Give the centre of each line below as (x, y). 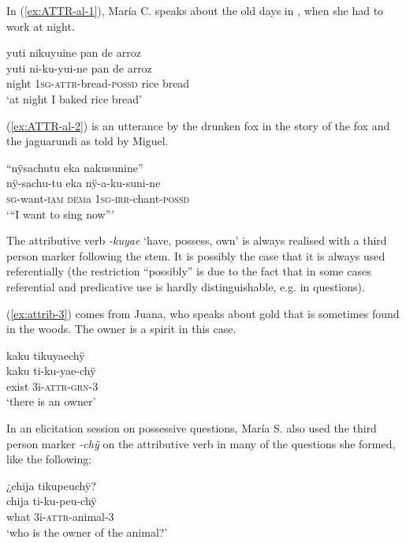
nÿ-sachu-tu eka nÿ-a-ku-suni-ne (84, 183)
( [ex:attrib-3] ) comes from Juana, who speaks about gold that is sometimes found (203, 313)
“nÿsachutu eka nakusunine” (75, 167)
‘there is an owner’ (51, 401)
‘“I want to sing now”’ (60, 213)
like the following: (49, 459)
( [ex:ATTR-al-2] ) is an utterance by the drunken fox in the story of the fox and (198, 125)
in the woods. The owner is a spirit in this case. (121, 329)
